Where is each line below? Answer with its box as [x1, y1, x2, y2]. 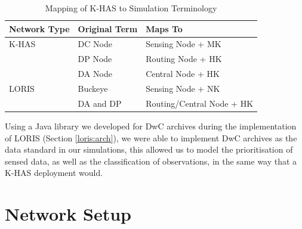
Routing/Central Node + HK [146, 97, 254, 109]
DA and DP [78, 97, 122, 109]
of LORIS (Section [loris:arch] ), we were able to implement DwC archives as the [5, 131, 297, 144]
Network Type [9, 22, 70, 35]
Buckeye [78, 82, 108, 94]
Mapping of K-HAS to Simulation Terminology [45, 2, 217, 14]
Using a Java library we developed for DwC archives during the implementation [5, 119, 297, 132]
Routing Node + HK [146, 52, 222, 65]
